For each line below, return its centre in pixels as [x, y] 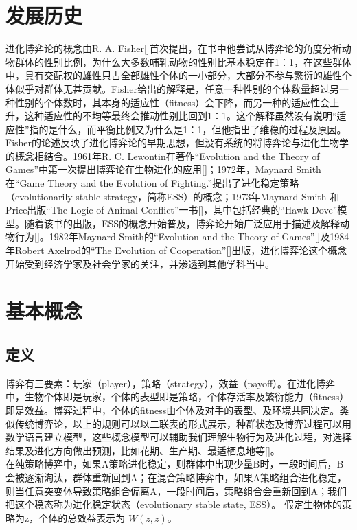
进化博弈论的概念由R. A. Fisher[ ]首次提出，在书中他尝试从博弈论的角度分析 [174, 48]
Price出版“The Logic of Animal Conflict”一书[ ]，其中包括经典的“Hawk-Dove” [172, 210]
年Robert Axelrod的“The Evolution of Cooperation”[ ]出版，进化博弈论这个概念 [176, 250]
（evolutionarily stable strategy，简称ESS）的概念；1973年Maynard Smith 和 [173, 196]
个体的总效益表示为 [82, 517]
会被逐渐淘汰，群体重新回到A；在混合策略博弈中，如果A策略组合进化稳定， [176, 477]
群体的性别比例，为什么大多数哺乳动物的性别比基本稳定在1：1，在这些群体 [183, 61]
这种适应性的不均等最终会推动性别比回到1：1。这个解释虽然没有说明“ [181, 116]
